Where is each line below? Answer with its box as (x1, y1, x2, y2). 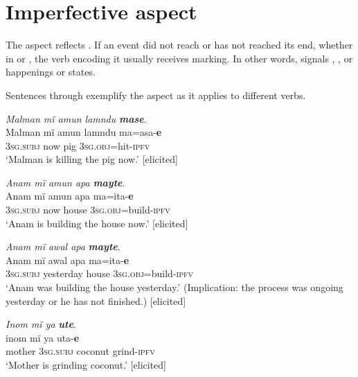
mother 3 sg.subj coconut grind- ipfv (6, 344, 155, 358)
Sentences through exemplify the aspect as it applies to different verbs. (6, 87, 306, 102)
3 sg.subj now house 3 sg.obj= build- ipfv (6, 202, 170, 217)
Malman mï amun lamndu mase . (6, 111, 147, 125)
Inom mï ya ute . (6, 317, 76, 331)
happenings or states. (6, 64, 96, 79)
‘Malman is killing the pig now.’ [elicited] (6, 152, 178, 166)
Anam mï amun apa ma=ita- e (6, 188, 134, 203)
